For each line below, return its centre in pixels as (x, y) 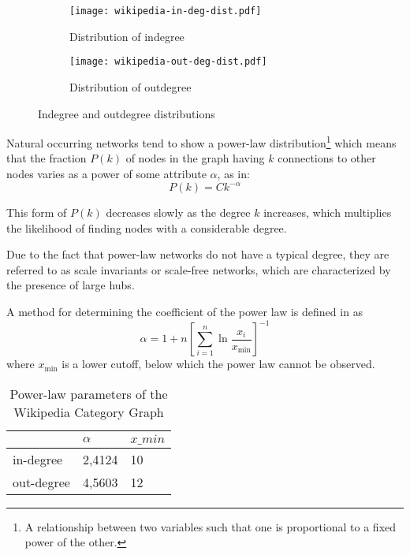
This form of (37, 212)
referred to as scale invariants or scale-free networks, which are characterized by (199, 269)
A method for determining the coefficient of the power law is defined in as (185, 311)
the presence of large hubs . (71, 285)
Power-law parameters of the (89, 393)
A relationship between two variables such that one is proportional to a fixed (211, 526)
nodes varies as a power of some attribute (106, 173)
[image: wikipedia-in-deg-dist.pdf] (166, 11)
